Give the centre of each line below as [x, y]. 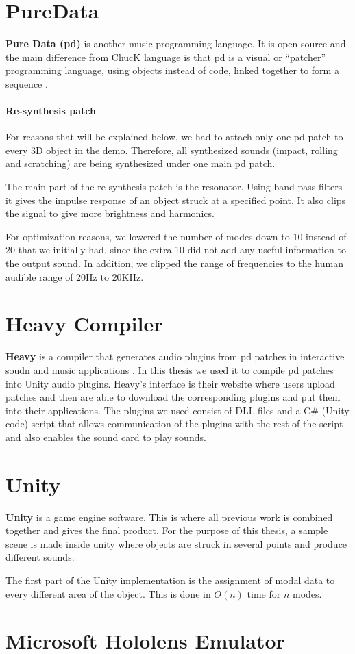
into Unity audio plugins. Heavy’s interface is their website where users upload [170, 383]
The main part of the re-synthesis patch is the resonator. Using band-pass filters [174, 187]
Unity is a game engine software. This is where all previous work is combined [169, 517]
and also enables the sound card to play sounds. [106, 437]
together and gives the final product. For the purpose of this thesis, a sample [167, 530]
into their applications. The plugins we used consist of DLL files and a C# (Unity [177, 410]
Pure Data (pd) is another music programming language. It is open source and [176, 43]
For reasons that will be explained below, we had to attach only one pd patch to [174, 137]
